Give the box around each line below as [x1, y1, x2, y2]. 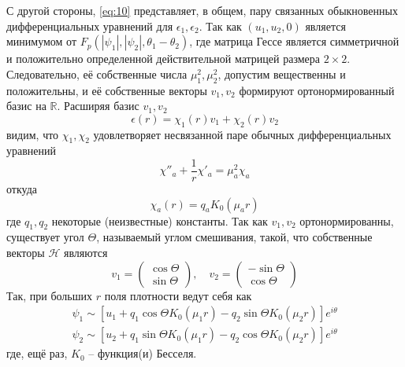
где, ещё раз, [6, 345, 68, 361]
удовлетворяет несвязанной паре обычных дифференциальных [93, 126, 392, 142]
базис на [6, 97, 46, 114]
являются [63, 244, 108, 260]
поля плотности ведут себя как [104, 287, 252, 303]
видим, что [6, 126, 59, 142]
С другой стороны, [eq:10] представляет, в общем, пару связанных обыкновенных [6, 2, 398, 18]
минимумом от [6, 33, 77, 50]
